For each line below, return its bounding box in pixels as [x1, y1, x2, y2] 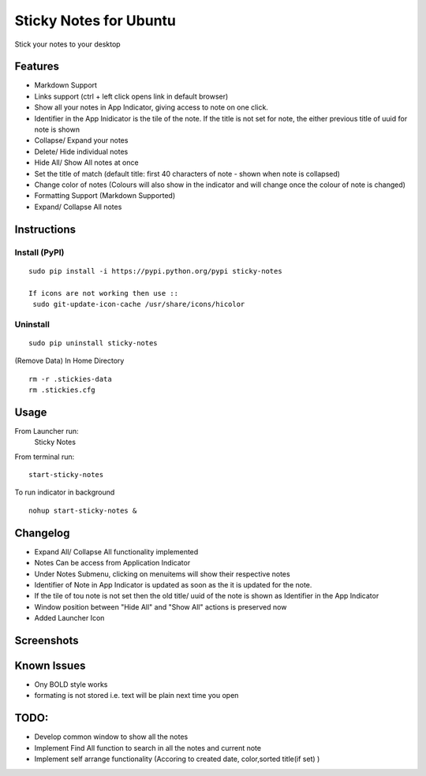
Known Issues [14, 658, 86, 672]
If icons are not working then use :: [28, 289, 179, 297]
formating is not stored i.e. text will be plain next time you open [34, 691, 239, 700]
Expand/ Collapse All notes [34, 202, 122, 211]
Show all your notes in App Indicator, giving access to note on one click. [34, 103, 268, 112]
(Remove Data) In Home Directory [14, 356, 125, 366]
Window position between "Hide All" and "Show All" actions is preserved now [34, 602, 287, 611]
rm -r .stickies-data [28, 375, 112, 383]
